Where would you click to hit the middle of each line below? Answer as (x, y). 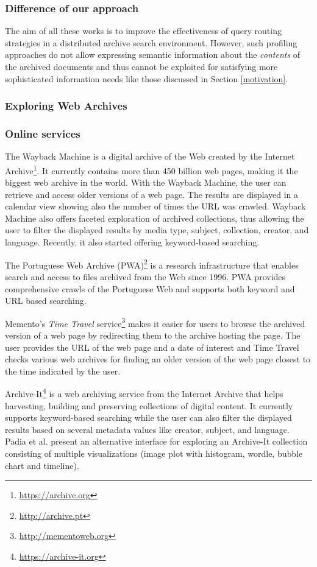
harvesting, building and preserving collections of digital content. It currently (149, 405)
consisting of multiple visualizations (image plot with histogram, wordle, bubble (154, 453)
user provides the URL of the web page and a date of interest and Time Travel (152, 347)
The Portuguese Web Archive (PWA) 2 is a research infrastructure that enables (152, 264)
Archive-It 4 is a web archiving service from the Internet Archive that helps (144, 393)
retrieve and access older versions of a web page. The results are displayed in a (151, 194)
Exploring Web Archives (66, 106)
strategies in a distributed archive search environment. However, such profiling (151, 42)
